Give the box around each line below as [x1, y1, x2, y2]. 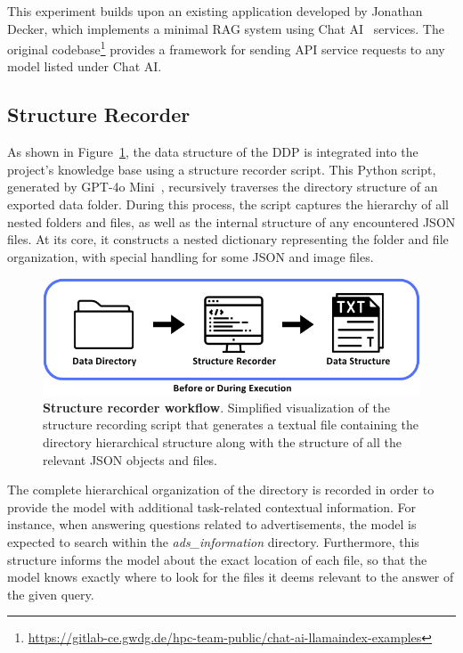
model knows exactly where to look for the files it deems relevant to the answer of [7, 567, 454, 586]
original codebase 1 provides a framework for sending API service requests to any [7, 37, 445, 58]
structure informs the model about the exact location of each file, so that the [7, 550, 427, 568]
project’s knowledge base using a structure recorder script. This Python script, [7, 159, 436, 178]
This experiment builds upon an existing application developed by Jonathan [7, 2, 423, 20]
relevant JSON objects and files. [43, 450, 217, 469]
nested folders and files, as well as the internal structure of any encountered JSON [7, 212, 456, 231]
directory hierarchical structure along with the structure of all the [43, 432, 402, 451]
